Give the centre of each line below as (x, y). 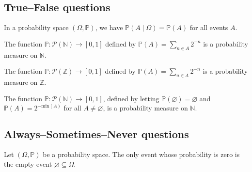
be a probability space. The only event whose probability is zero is (141, 154)
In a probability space (36, 27)
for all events (209, 27)
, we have (109, 27)
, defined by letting (131, 98)
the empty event (28, 164)
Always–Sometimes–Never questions (96, 134)
